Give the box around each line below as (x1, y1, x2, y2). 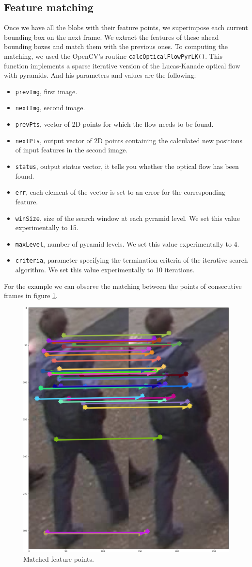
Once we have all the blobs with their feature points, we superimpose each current (4, 22, 248, 33)
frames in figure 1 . (4, 290, 58, 300)
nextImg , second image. (15, 102, 85, 113)
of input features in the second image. (15, 145, 127, 155)
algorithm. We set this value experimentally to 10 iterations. (15, 265, 195, 275)
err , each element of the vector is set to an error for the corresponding (15, 187, 225, 197)
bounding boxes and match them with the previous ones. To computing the (4, 41, 228, 51)
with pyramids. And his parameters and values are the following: (4, 70, 196, 80)
